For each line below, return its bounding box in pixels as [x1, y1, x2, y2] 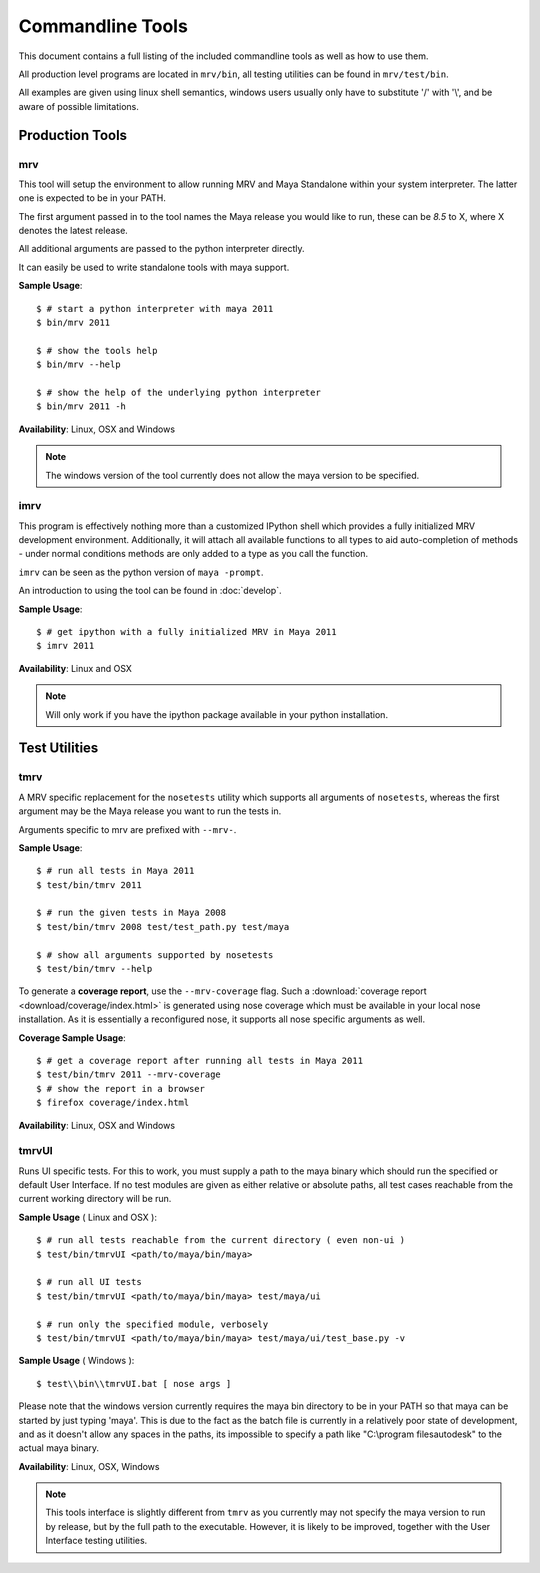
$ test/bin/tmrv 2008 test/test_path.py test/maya [36, 921, 290, 932]
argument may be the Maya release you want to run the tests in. [18, 805, 282, 817]
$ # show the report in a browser [36, 1083, 205, 1094]
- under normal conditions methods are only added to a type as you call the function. [18, 548, 369, 560]
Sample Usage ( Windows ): [18, 1355, 135, 1367]
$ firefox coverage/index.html [36, 1097, 190, 1109]
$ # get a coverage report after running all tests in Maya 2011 [36, 1055, 364, 1066]
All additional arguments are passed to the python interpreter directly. [18, 243, 305, 255]
